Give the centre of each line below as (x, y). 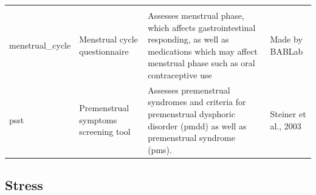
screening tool (105, 132)
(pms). (160, 149)
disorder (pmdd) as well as (197, 125)
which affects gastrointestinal (202, 27)
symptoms (98, 119)
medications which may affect (203, 51)
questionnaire (104, 51)
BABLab (287, 51)
